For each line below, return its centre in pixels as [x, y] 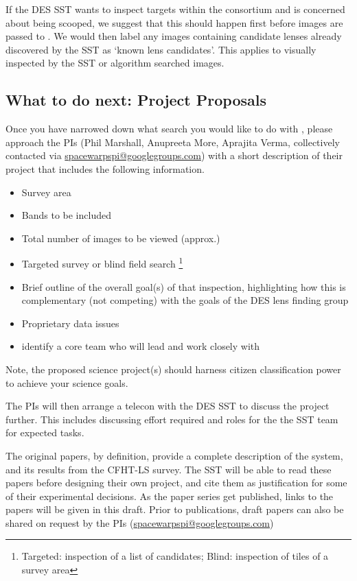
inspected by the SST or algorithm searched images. [115, 63]
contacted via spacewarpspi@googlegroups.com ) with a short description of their [174, 155]
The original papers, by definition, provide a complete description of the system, [174, 455]
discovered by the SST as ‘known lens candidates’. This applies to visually [161, 49]
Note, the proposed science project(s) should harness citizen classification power [173, 369]
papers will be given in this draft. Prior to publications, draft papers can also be [175, 509]
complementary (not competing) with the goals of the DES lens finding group [185, 300]
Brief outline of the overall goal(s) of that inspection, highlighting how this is [184, 286]
